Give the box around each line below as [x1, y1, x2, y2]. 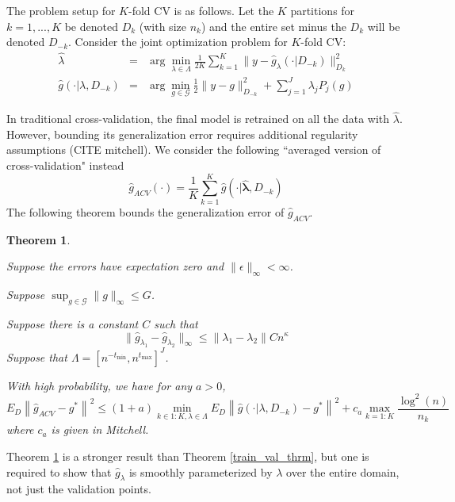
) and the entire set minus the [201, 17, 346, 34]
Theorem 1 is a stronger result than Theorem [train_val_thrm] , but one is [6, 447, 369, 464]
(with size [139, 17, 186, 34]
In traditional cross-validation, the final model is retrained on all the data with [6, 110, 390, 127]
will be [367, 17, 400, 34]
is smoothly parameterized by [128, 463, 273, 480]
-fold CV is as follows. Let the [128, 2, 274, 18]
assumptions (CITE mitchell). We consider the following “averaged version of [6, 141, 381, 158]
